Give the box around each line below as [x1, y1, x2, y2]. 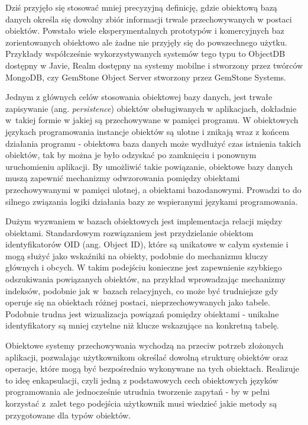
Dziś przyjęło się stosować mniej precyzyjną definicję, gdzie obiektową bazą [5, 1, 277, 13]
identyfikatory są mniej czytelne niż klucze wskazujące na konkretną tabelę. [5, 319, 279, 331]
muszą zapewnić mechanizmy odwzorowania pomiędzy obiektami [5, 172, 240, 184]
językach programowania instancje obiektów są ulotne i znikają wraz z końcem [5, 125, 290, 137]
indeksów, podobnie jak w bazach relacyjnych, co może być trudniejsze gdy [5, 284, 278, 297]
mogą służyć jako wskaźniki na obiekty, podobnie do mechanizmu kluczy [5, 249, 268, 262]
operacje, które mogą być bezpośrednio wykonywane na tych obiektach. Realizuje [5, 362, 299, 375]
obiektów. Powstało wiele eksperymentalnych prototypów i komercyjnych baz [5, 24, 284, 37]
